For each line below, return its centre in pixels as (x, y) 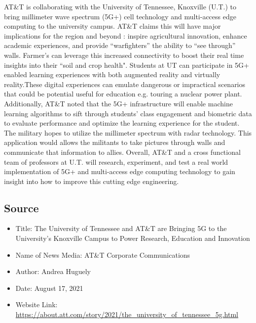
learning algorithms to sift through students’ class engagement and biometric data (128, 113)
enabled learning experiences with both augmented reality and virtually (112, 74)
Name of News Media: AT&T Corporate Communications (103, 254)
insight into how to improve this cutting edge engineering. (91, 181)
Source (21, 208)
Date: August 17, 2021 (49, 288)
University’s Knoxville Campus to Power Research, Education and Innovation (133, 238)
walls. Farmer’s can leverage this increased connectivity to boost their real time (124, 55)
